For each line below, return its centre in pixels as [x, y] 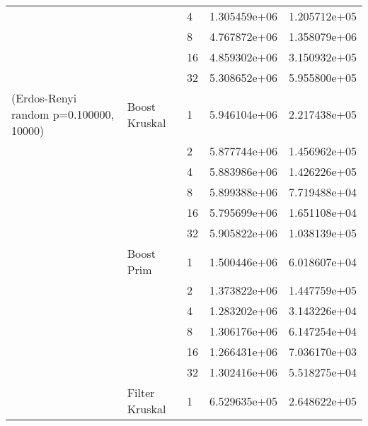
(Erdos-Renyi [44, 98]
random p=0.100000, [63, 114]
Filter [141, 392]
